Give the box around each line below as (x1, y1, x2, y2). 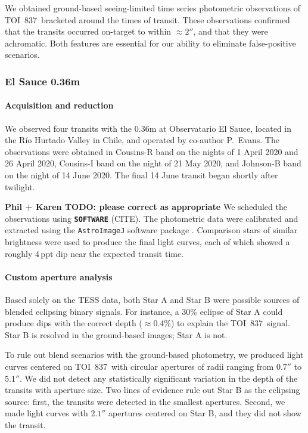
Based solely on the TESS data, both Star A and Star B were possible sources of (5, 293, 300, 306)
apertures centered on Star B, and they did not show (108, 407, 301, 419)
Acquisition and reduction (5, 99, 114, 112)
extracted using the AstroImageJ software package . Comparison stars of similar (5, 224, 298, 236)
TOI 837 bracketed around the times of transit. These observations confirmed (5, 13, 290, 26)
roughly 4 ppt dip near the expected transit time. (5, 247, 184, 259)
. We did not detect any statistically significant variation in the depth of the (20, 372, 298, 384)
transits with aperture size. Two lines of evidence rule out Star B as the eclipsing (5, 383, 300, 396)
